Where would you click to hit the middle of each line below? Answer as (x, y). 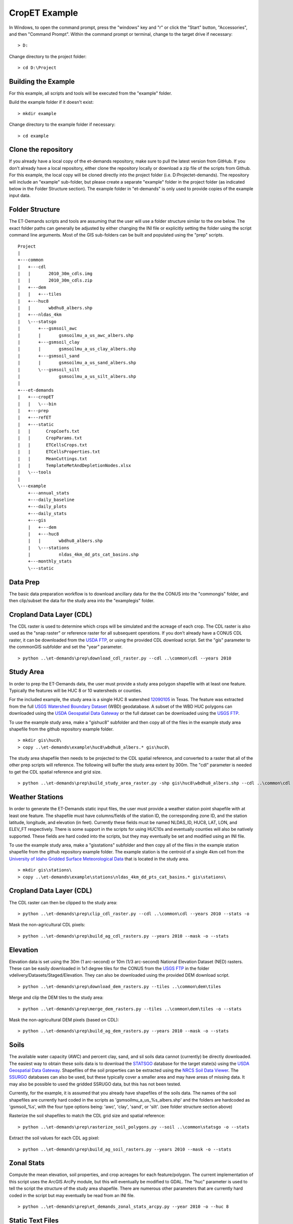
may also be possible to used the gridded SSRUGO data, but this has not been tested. (95, 1084)
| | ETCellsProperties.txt (59, 452)
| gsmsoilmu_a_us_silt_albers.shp (77, 376)
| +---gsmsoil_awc (47, 329)
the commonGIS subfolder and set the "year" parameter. (66, 647)
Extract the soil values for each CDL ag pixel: (54, 1138)
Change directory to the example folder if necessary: (62, 124)
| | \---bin (37, 404)
